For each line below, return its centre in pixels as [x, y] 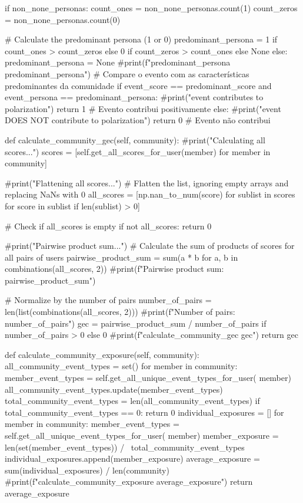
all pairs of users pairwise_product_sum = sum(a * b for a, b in [121, 257]
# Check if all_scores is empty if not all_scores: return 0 [108, 226]
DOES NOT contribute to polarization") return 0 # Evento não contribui [138, 120]
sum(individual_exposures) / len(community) [87, 470]
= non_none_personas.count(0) [63, 19]
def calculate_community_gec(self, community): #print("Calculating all [135, 139]
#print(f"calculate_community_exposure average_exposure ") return [129, 481]
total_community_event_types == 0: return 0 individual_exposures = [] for [144, 412]
